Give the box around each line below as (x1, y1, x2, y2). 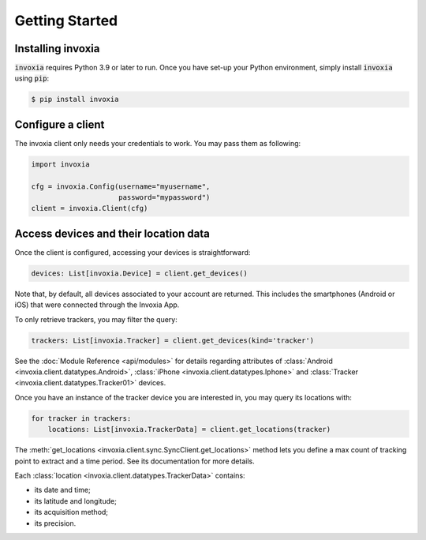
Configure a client (14, 118, 105, 131)
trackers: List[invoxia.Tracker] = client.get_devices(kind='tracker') (31, 336, 315, 345)
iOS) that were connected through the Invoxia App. (14, 300, 180, 309)
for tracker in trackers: (31, 414, 132, 422)
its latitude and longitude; (34, 496, 118, 505)
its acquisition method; (34, 508, 109, 517)
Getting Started (14, 12, 118, 29)
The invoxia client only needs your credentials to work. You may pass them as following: (14, 138, 301, 148)
